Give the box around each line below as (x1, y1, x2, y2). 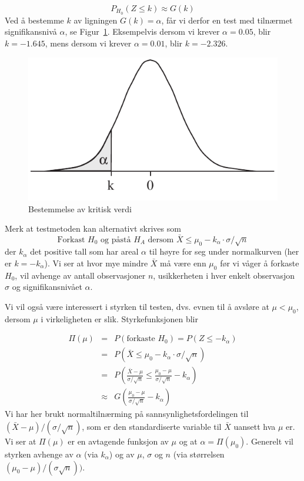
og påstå (101, 235, 131, 244)
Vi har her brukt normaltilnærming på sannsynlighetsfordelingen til (5, 407, 249, 420)
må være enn (160, 256, 206, 269)
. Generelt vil (246, 435, 293, 447)
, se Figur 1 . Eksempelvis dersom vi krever (65, 25, 220, 38)
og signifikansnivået (12, 280, 82, 293)
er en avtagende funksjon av (68, 435, 169, 447)
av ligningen (74, 14, 118, 26)
